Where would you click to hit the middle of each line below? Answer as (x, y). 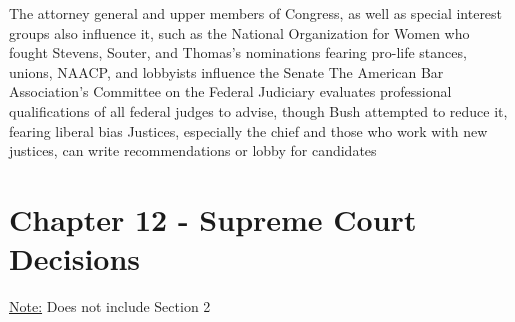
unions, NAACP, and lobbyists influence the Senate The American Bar (226, 71)
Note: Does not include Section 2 (110, 306)
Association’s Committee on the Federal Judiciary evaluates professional (230, 91)
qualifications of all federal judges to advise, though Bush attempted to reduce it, (258, 110)
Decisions (75, 258)
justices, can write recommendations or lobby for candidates (193, 150)
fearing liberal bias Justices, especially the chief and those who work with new (248, 130)
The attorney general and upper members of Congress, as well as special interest (256, 13)
